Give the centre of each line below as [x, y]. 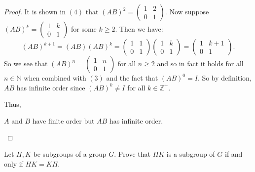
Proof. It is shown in [35, 11]
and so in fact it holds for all [200, 63]
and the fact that [132, 78]
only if [14, 163]
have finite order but [63, 120]
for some [84, 29]
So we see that [26, 63]
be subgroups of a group [70, 153]
